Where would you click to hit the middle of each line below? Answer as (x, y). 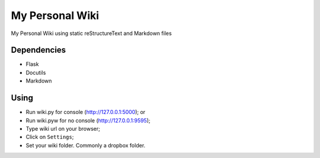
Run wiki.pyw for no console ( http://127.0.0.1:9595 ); (88, 120)
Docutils (36, 72)
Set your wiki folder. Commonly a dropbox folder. (86, 145)
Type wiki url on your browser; (63, 128)
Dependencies (39, 50)
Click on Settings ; (50, 137)
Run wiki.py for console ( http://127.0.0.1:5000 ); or (86, 112)
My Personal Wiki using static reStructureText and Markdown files (91, 33)
